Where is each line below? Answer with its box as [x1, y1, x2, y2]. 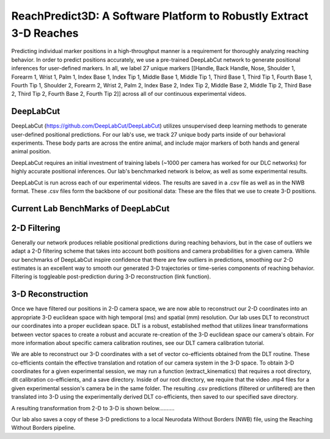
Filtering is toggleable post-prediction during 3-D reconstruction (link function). [11, 273, 211, 280]
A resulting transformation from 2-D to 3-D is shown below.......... [11, 404, 175, 412]
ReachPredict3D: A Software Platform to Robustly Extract [11, 9, 309, 23]
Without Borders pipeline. [11, 424, 76, 432]
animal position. [11, 148, 51, 155]
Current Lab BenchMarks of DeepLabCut [11, 203, 170, 214]
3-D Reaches [11, 26, 79, 40]
